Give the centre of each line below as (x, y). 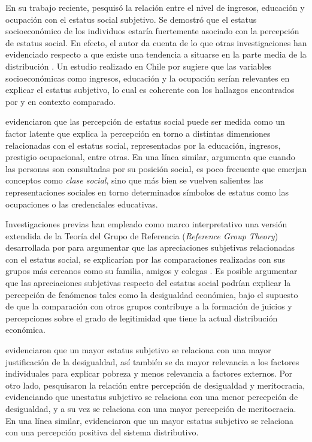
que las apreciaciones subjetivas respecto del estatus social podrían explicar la (148, 283)
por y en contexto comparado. (60, 101)
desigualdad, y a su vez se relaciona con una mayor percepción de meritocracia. (151, 408)
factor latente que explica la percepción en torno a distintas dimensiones (138, 133)
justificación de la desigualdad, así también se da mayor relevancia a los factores (152, 361)
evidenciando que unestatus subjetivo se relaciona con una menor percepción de (152, 397)
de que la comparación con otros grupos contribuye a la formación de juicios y (149, 306)
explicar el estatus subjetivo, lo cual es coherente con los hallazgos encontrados (150, 90)
